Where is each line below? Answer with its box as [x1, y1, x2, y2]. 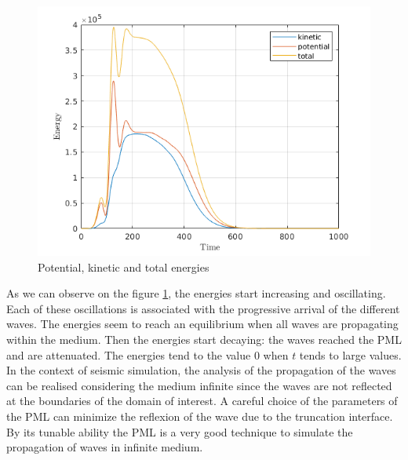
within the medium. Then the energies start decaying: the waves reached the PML [6, 330, 402, 347]
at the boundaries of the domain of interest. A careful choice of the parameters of [6, 392, 398, 409]
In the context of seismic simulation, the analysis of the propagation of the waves [6, 362, 396, 378]
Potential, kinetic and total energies [38, 258, 209, 275]
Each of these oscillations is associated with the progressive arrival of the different [6, 300, 400, 316]
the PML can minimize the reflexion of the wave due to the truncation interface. [6, 407, 393, 424]
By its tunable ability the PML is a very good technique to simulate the [6, 423, 353, 440]
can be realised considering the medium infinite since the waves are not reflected [6, 377, 392, 393]
